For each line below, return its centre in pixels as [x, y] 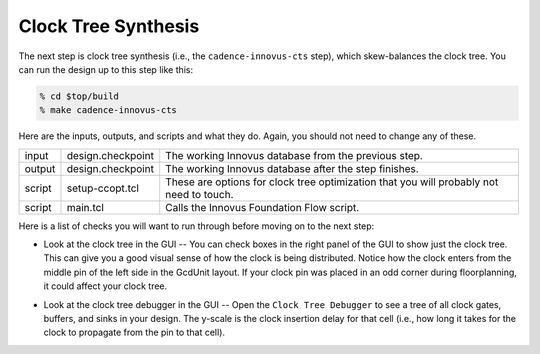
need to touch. [199, 194]
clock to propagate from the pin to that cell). [134, 332]
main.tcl [85, 207]
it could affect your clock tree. [105, 286]
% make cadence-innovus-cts [108, 110]
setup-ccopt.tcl [103, 188]
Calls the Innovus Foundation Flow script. [262, 207]
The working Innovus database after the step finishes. [292, 168]
